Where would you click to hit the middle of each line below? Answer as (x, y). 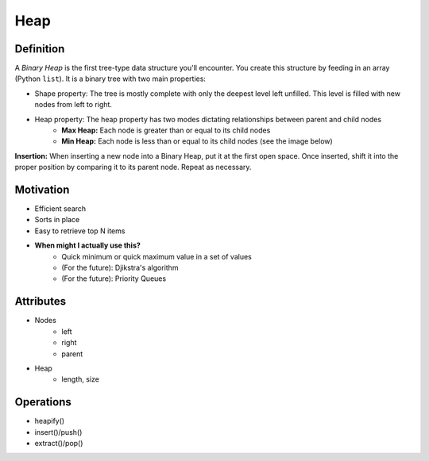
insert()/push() (58, 432)
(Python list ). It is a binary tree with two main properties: (110, 79)
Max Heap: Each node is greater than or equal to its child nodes (166, 130)
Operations (43, 402)
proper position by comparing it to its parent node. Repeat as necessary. (133, 167)
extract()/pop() (59, 443)
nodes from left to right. (73, 105)
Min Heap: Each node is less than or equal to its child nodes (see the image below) (197, 141)
